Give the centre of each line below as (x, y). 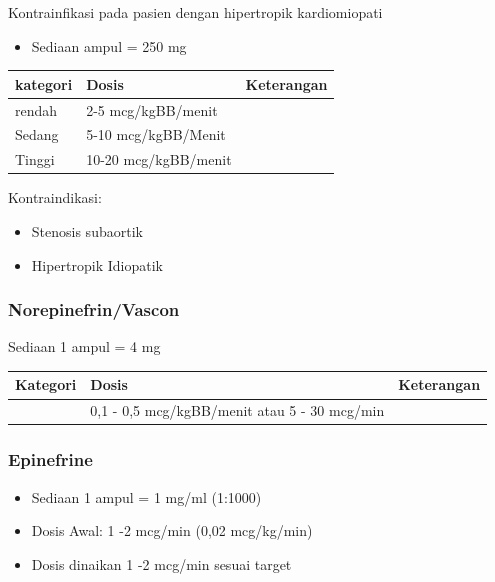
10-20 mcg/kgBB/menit (159, 159)
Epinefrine (50, 459)
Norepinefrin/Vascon (94, 309)
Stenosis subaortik (87, 230)
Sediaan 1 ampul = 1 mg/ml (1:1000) (146, 496)
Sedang (37, 134)
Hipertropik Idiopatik (97, 264)
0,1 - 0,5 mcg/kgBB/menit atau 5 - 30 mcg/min (237, 410)
